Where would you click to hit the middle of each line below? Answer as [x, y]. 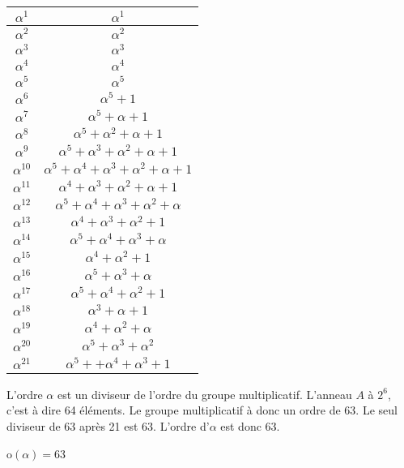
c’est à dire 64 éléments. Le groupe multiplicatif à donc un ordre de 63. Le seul [202, 410]
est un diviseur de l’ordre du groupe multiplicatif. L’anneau [204, 394]
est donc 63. [250, 425]
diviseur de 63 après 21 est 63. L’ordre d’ [108, 425]
